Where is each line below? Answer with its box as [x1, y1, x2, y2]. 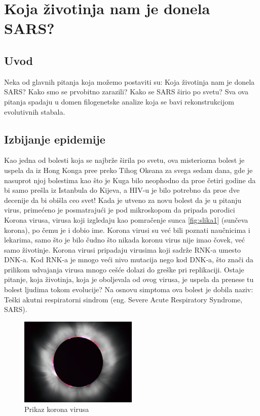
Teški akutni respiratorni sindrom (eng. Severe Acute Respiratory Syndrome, [4, 294, 243, 304]
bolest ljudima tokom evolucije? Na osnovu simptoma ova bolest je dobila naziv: [4, 284, 253, 295]
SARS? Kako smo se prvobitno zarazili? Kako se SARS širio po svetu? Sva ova [4, 86, 248, 97]
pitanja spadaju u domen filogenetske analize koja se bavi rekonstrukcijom [4, 96, 234, 107]
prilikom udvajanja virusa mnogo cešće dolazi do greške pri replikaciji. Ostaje [4, 264, 244, 274]
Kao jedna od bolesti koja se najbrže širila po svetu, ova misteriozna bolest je [4, 155, 245, 165]
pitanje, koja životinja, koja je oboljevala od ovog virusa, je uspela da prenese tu [4, 274, 254, 285]
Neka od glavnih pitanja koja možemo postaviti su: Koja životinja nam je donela [4, 76, 255, 87]
